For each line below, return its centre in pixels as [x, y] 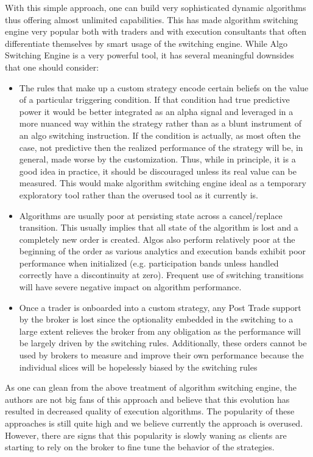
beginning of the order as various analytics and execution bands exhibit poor [163, 251]
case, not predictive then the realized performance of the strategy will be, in [161, 147]
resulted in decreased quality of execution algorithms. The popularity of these [150, 411]
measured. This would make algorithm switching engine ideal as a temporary [163, 183]
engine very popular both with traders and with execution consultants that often [156, 31]
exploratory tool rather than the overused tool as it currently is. [139, 194]
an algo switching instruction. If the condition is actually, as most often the [160, 135]
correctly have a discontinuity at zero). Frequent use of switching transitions [161, 275]
